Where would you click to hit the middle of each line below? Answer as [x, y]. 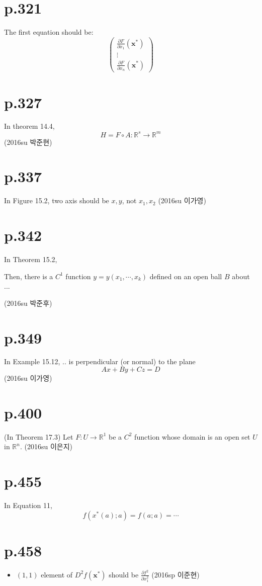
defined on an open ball [186, 276]
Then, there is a [29, 276]
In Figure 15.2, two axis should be [57, 200]
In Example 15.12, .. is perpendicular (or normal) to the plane [100, 361]
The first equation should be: [49, 32]
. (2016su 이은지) [46, 446]
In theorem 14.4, [29, 126]
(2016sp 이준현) [176, 574]
